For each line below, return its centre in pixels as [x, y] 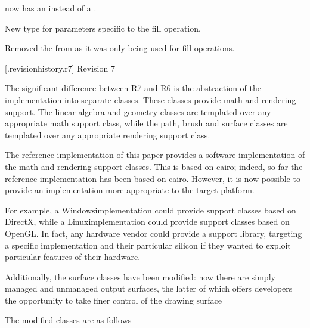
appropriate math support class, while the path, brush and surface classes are [146, 123]
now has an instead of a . [51, 8]
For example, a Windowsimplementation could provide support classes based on [151, 210]
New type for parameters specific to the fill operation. [103, 28]
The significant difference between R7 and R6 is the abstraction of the [133, 88]
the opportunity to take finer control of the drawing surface [113, 300]
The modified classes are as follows [68, 320]
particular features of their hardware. [73, 257]
